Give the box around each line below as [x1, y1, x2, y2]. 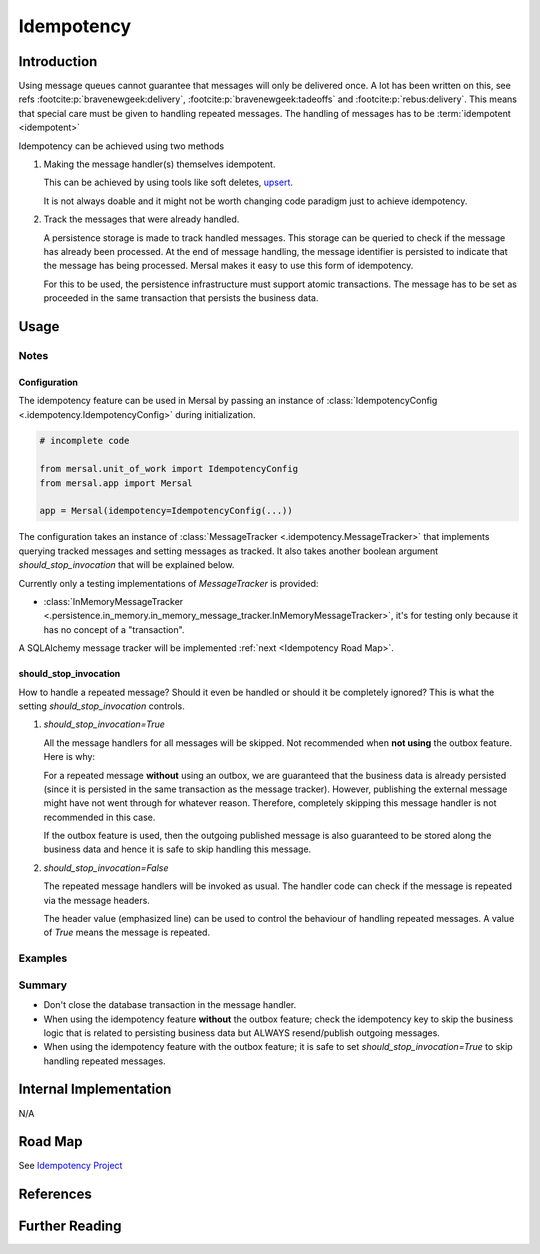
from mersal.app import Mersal [39, 477, 194, 489]
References [18, 1186, 92, 1203]
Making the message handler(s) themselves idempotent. [43, 158, 276, 170]
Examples [18, 951, 68, 965]
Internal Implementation [18, 1081, 172, 1098]
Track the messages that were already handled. [43, 213, 240, 225]
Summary [18, 978, 68, 992]
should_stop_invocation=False [43, 861, 169, 874]
